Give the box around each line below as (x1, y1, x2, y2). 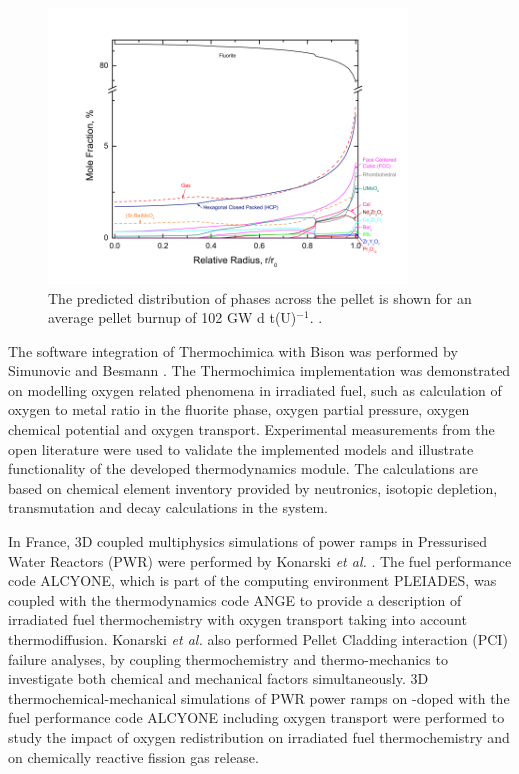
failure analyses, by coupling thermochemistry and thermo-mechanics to (8, 648, 448, 669)
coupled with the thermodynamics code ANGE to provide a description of (8, 589, 462, 610)
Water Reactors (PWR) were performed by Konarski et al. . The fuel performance (8, 550, 512, 571)
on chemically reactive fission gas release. (8, 746, 259, 767)
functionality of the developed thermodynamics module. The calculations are (8, 458, 479, 479)
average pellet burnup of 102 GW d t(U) (48, 307, 297, 328)
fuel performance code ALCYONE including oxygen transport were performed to (8, 707, 505, 728)
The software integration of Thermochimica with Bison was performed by (8, 340, 458, 361)
